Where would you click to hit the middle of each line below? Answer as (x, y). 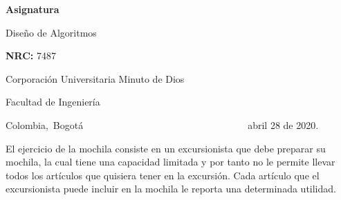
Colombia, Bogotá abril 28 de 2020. (162, 124)
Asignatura (33, 9)
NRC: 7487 (31, 56)
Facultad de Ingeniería (53, 102)
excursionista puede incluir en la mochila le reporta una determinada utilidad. (171, 189)
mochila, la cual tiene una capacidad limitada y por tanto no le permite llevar (170, 162)
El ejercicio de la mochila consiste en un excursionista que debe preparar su (166, 148)
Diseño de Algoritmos (51, 32)
